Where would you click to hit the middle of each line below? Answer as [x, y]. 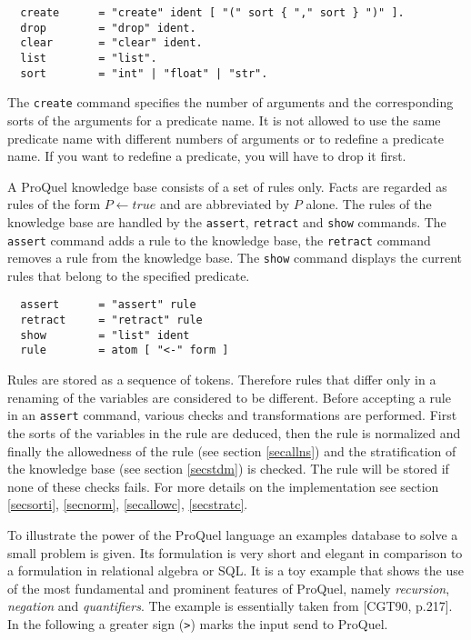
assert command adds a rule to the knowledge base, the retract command [219, 240]
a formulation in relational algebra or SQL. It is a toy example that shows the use [235, 570]
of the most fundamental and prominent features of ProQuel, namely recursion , [229, 588]
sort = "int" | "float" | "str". [144, 73]
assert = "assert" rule [108, 305]
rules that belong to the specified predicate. [129, 275]
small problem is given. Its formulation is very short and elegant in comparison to [235, 552]
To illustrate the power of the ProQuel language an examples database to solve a [233, 534]
